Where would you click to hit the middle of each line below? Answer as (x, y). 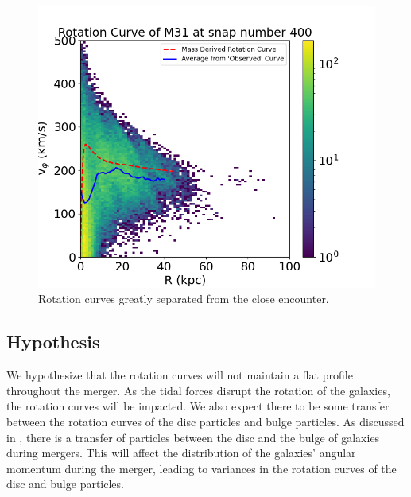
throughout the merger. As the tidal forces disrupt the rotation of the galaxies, (198, 390)
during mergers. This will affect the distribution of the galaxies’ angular (181, 453)
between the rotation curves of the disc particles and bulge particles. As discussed (205, 421)
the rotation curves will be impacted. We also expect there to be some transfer (198, 406)
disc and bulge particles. (65, 484)
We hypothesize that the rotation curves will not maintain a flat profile (180, 375)
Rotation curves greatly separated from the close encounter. (184, 299)
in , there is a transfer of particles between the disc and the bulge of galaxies (193, 437)
